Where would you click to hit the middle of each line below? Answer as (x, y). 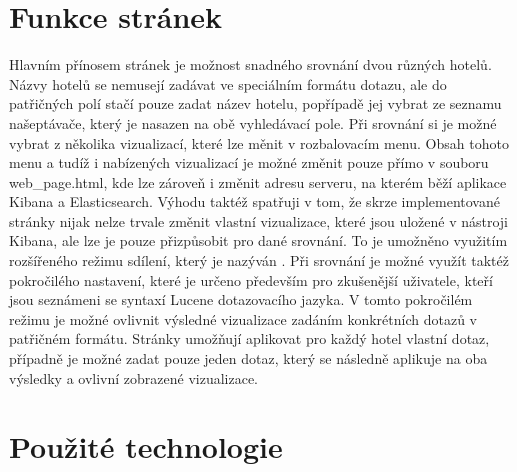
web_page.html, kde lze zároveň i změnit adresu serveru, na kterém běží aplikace (258, 181)
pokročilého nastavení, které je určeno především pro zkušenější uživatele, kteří (251, 279)
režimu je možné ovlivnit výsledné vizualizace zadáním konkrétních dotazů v (243, 318)
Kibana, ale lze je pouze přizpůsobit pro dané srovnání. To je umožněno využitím (258, 240)
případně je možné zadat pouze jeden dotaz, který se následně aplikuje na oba (248, 358)
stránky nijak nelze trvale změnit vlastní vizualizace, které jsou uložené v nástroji (259, 220)
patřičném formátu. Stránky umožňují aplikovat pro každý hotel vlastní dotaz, (249, 338)
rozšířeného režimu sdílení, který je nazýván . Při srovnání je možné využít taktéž (259, 260)
